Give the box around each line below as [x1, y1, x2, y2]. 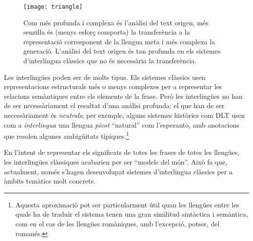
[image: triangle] [23, 3, 83, 10]
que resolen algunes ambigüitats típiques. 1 [4, 130, 129, 141]
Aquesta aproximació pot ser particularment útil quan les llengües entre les [15, 199, 239, 209]
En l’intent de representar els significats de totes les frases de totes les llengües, [4, 147, 240, 157]
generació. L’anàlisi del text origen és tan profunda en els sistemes [23, 46, 221, 56]
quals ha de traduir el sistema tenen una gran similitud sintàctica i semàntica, [15, 209, 248, 219]
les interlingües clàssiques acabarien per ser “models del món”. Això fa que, [4, 157, 228, 167]
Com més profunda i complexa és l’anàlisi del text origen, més [23, 17, 209, 27]
